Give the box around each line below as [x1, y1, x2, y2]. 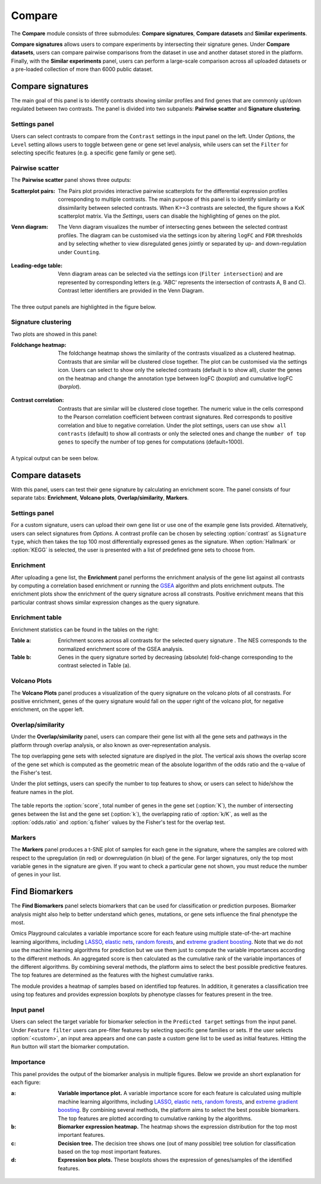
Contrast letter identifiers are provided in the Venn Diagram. [58, 287, 204, 295]
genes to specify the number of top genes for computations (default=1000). [58, 438, 244, 445]
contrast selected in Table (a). [58, 662, 131, 669]
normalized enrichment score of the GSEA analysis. [58, 645, 184, 652]
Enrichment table [11, 613, 62, 622]
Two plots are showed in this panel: [11, 330, 98, 337]
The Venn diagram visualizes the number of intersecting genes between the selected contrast [58, 224, 288, 231]
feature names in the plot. [11, 788, 74, 795]
